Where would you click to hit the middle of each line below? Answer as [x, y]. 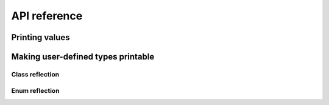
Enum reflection [36, 90]
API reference [47, 16]
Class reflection [35, 74]
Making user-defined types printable [83, 57]
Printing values [41, 37]
